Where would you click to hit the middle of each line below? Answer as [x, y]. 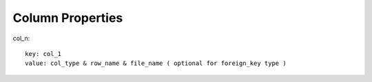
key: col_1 [43, 54]
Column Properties [68, 18]
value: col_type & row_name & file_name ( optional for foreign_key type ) [156, 64]
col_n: [21, 38]
